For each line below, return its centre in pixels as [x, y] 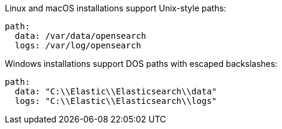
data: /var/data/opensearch [81, 36]
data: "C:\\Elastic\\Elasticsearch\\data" [116, 91]
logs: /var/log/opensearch [78, 45]
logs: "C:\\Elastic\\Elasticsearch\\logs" [116, 101]
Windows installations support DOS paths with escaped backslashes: [141, 64]
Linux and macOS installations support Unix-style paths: [116, 8]
